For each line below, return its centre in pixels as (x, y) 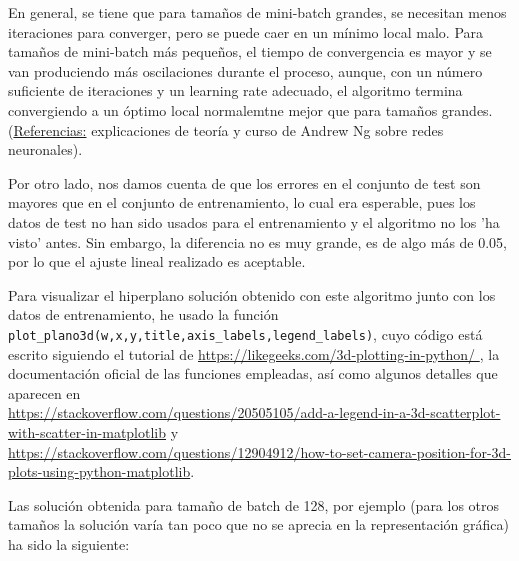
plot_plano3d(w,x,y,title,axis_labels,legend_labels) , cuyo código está (245, 333)
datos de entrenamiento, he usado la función (143, 314)
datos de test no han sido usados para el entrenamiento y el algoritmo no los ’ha (254, 221)
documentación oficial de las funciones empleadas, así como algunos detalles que (253, 373)
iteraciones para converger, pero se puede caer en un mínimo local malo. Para (246, 31)
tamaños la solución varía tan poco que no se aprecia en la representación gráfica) (258, 524)
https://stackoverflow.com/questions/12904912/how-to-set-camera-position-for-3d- (259, 451)
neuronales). (45, 149)
